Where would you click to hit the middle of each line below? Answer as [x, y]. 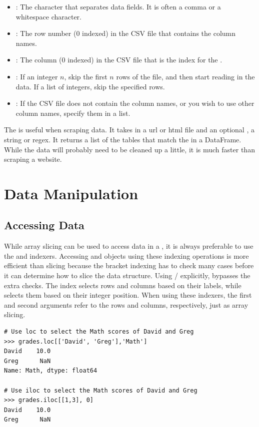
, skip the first [86, 76]
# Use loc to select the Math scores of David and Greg [99, 332]
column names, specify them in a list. [73, 113]
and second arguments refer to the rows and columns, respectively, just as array [126, 304]
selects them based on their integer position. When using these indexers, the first [128, 295]
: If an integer [37, 76]
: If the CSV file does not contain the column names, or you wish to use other [135, 103]
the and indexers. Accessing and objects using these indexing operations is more [126, 255]
